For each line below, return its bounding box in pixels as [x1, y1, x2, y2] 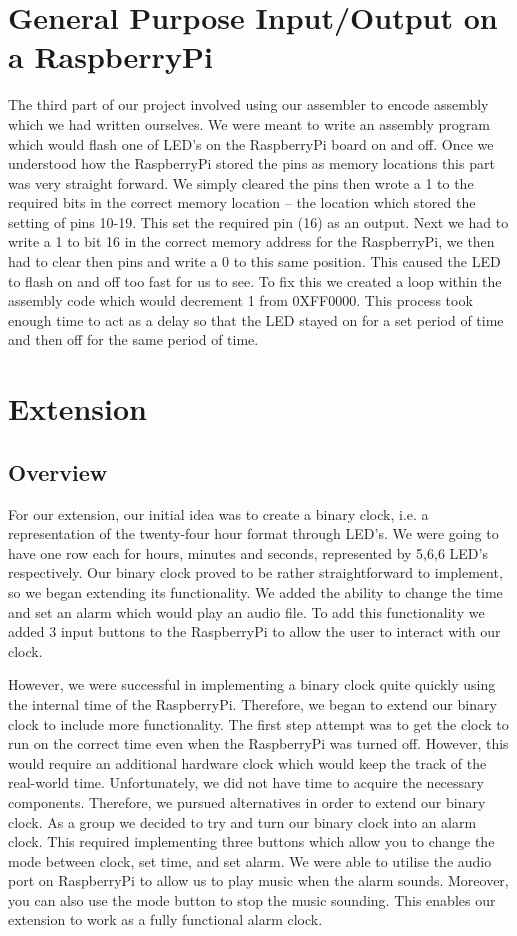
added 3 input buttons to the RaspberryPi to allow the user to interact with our [8, 621, 501, 642]
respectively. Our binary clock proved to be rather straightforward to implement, [8, 562, 503, 583]
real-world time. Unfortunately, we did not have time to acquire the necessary [8, 772, 484, 793]
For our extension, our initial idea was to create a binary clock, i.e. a [8, 503, 429, 524]
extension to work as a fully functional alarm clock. [8, 909, 323, 930]
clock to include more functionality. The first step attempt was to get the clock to [8, 713, 509, 734]
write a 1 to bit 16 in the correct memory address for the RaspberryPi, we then [8, 231, 495, 252]
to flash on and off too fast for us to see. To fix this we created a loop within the [8, 270, 502, 291]
